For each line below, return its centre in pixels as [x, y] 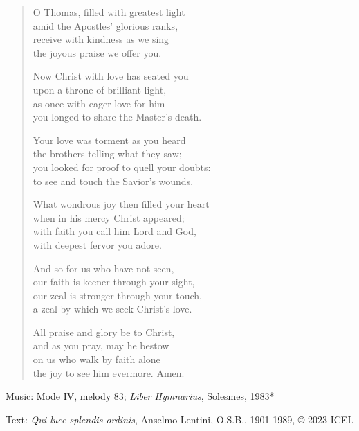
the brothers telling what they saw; [107, 153]
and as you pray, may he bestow [101, 345]
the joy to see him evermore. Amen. [109, 372]
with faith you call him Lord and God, [114, 231]
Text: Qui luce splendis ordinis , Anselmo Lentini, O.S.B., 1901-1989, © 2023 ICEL [180, 419]
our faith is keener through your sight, [114, 282]
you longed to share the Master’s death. [117, 117]
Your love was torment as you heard [109, 140]
